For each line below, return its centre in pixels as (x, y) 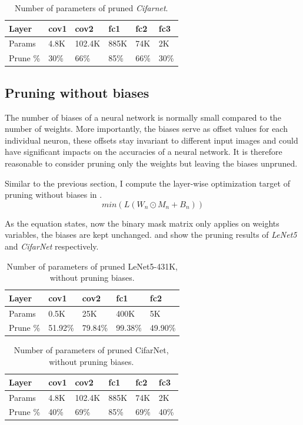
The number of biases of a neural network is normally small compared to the (143, 117)
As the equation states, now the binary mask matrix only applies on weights (142, 223)
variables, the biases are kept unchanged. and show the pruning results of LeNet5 (151, 235)
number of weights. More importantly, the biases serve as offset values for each (146, 129)
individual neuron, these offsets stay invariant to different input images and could (151, 140)
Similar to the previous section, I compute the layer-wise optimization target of (147, 183)
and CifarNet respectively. (52, 246)
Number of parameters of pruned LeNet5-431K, (92, 266)
